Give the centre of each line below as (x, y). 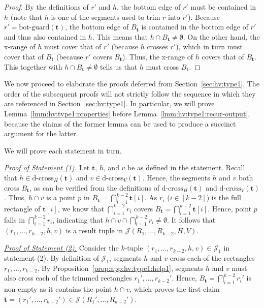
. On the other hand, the (221, 36)
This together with (33, 66)
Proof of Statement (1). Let (47, 167)
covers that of (223, 56)
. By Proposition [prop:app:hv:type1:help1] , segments (120, 268)
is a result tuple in (94, 230)
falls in (14, 219)
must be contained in (223, 7)
